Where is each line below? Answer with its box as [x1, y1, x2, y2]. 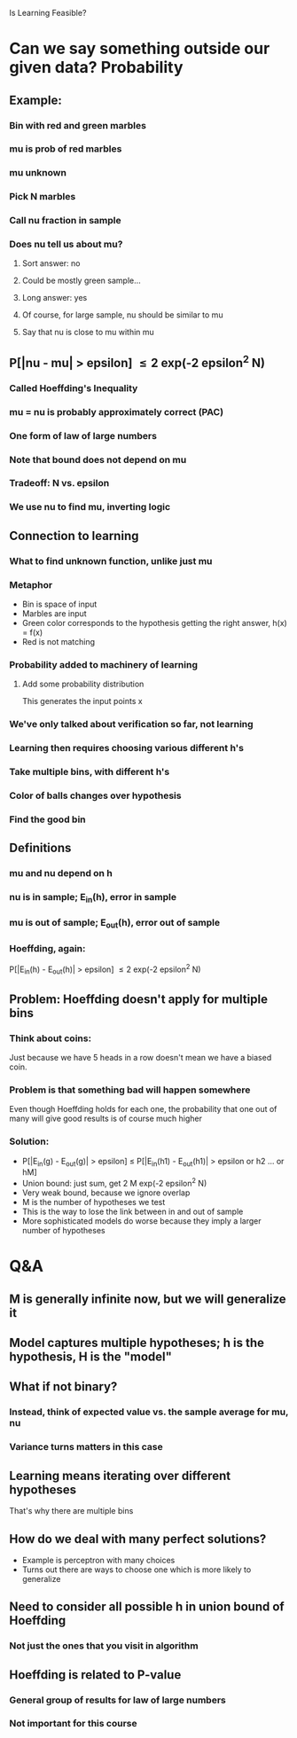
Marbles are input [21, 608, 87, 619]
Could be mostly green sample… [21, 275, 142, 286]
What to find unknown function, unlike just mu [9, 554, 213, 567]
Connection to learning [9, 528, 139, 544]
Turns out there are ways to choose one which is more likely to [21, 1564, 252, 1575]
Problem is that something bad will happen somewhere [9, 1084, 251, 1096]
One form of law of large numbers [9, 429, 158, 442]
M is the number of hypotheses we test [21, 1197, 166, 1208]
